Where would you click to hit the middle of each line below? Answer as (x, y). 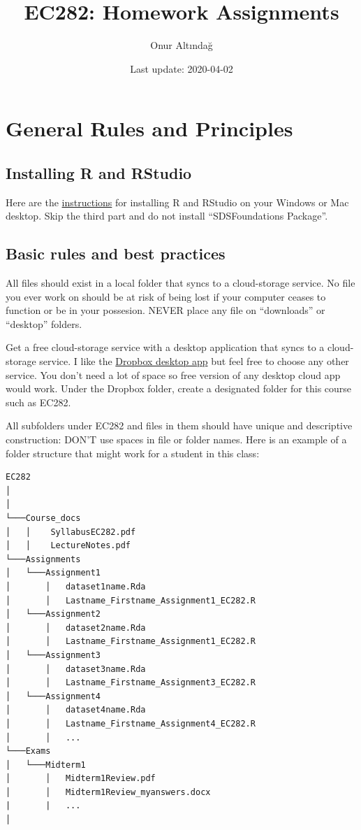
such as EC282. (38, 402)
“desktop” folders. (44, 323)
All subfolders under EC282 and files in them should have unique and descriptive (179, 425)
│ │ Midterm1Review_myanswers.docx (108, 792)
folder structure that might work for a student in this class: (133, 453)
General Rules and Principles (149, 128)
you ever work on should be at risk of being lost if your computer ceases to (166, 296)
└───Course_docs (43, 518)
